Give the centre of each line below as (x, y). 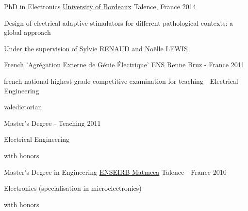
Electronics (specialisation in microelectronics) (73, 188)
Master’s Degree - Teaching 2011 (52, 123)
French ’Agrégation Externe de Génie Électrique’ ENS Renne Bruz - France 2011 (124, 65)
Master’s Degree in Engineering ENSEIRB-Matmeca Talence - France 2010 (115, 172)
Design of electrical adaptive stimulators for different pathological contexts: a (118, 23)
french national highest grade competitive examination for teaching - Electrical (121, 81)
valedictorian (23, 107)
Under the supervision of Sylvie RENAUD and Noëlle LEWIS (96, 48)
